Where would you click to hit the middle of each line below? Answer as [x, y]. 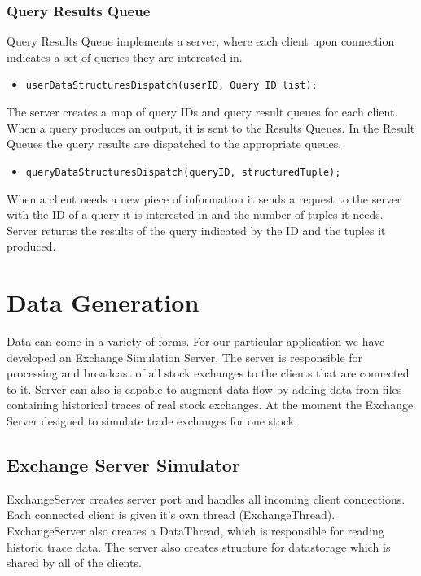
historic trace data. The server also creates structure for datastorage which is [199, 546]
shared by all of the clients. [74, 563]
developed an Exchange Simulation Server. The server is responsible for [185, 357]
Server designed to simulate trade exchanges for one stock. [152, 420]
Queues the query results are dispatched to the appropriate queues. [174, 144]
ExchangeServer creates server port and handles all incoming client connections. [206, 498]
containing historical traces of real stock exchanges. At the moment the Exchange [210, 405]
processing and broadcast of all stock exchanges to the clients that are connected [208, 373]
